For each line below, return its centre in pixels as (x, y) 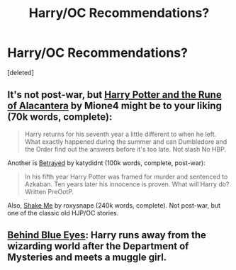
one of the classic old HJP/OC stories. (63, 213)
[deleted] (21, 72)
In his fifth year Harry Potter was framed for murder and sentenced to (126, 176)
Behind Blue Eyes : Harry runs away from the (107, 235)
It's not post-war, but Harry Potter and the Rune (114, 95)
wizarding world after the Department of (98, 246)
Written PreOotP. (49, 191)
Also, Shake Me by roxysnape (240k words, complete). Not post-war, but (114, 205)
